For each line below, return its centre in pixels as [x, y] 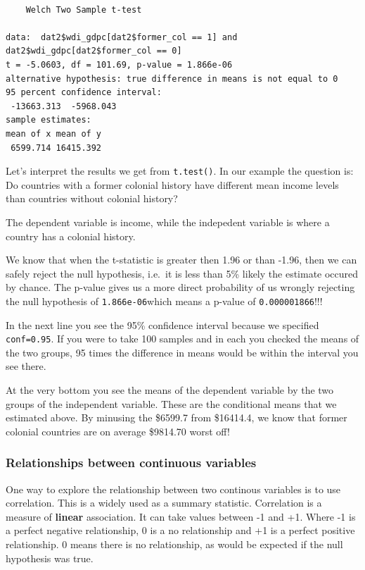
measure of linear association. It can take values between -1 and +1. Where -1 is [181, 516]
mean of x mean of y [54, 134]
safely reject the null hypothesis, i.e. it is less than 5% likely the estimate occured [182, 273]
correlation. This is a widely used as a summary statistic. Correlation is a [164, 503]
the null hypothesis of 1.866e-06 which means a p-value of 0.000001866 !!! [164, 301]
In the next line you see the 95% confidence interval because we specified [162, 324]
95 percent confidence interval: [84, 93]
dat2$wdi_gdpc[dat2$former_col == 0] [94, 51]
